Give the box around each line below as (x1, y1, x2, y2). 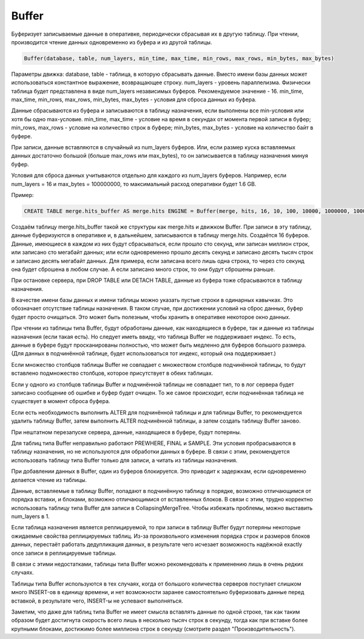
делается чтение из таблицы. (11, 476, 87, 483)
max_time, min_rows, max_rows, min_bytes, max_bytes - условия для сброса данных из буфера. (11, 96, 257, 103)
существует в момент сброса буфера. (11, 398, 110, 405)
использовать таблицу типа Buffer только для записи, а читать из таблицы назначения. (11, 457, 238, 464)
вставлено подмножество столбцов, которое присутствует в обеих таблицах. (11, 370, 214, 377)
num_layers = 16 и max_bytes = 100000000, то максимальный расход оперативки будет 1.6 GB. (11, 180, 257, 187)
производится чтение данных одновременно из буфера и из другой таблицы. (11, 38, 212, 45)
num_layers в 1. (11, 513, 50, 520)
